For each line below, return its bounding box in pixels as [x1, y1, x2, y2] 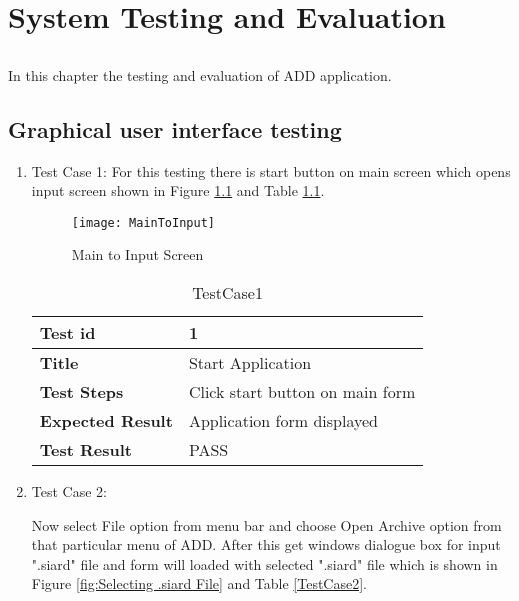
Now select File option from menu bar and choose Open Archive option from [31, 514, 502, 535]
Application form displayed [188, 409, 378, 432]
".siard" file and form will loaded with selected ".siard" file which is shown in [31, 553, 498, 574]
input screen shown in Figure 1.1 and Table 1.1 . [31, 180, 325, 201]
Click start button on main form [188, 380, 416, 403]
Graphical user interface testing [8, 113, 342, 144]
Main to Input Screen [71, 244, 204, 265]
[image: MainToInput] [71, 215, 215, 230]
